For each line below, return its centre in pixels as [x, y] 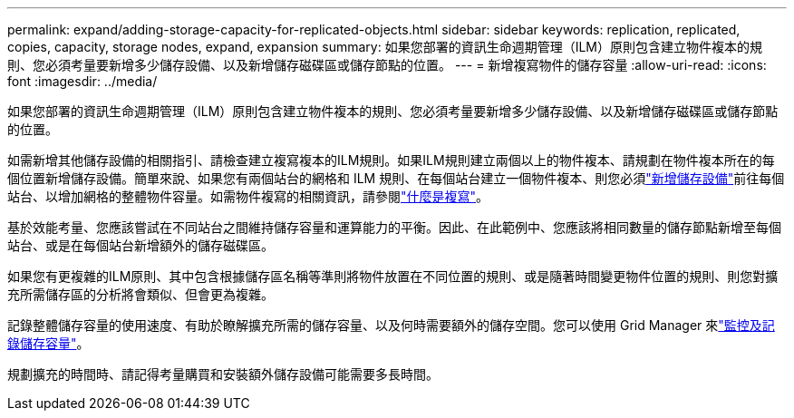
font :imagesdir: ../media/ [82, 81]
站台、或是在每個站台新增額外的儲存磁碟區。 [140, 245]
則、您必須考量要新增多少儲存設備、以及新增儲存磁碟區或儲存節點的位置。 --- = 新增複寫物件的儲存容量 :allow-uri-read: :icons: [387, 65]
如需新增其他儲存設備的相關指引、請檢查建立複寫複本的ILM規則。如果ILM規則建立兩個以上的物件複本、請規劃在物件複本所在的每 [391, 160]
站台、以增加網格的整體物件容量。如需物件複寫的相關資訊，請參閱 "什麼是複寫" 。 [248, 196]
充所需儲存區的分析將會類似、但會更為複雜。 [140, 294]
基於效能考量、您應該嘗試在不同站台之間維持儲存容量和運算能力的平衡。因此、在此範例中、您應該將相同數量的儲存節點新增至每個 [394, 227]
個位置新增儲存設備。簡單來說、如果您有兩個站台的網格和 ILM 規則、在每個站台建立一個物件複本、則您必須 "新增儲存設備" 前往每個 [396, 178]
